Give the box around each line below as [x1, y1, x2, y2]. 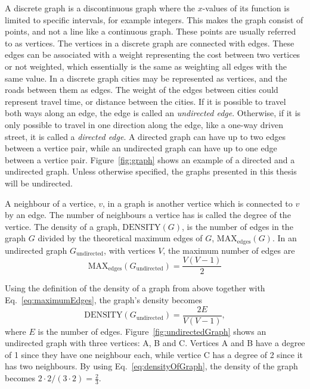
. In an [272, 232, 297, 244]
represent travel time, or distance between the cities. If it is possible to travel [5, 95, 286, 107]
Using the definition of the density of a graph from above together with [5, 282, 265, 294]
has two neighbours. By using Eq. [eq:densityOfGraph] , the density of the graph [5, 360, 298, 372]
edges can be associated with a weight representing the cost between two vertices [5, 48, 300, 61]
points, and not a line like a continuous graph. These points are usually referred [5, 25, 296, 38]
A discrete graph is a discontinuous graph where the [5, 2, 195, 14]
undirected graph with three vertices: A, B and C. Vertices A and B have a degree [5, 337, 305, 349]
